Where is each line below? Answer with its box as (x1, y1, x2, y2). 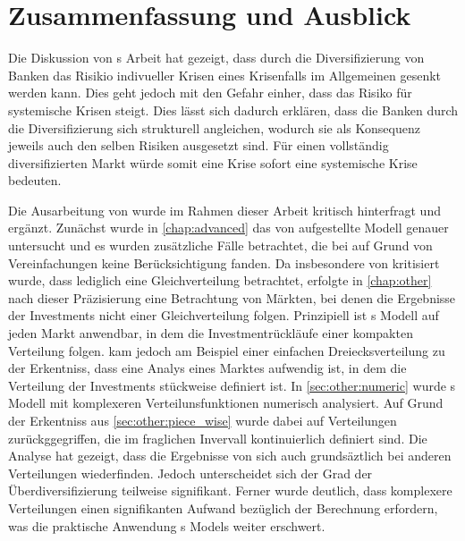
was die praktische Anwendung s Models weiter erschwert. (8, 516, 325, 535)
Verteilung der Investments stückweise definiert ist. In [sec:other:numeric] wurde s (8, 376, 456, 394)
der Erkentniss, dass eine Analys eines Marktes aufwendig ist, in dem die (8, 359, 407, 377)
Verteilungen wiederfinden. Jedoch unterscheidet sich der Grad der (8, 463, 373, 482)
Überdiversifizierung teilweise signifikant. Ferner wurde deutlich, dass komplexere (8, 481, 452, 500)
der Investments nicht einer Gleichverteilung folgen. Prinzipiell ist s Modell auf (8, 306, 439, 325)
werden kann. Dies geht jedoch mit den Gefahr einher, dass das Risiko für (8, 83, 412, 102)
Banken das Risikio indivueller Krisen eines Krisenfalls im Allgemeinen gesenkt (8, 65, 442, 84)
